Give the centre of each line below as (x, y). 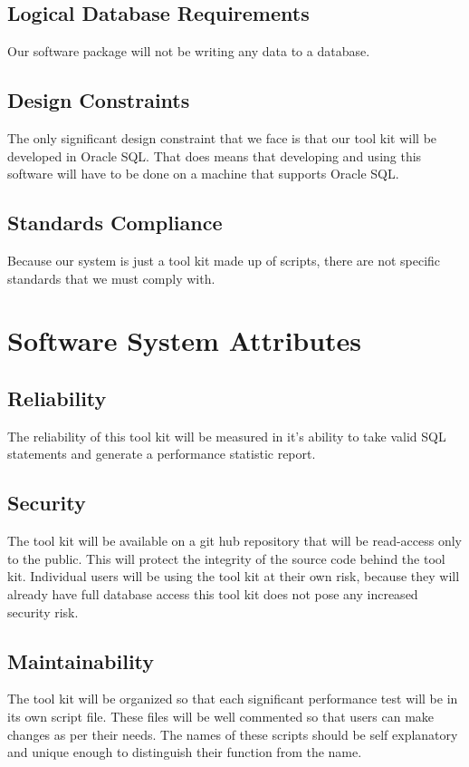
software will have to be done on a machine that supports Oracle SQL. (203, 174)
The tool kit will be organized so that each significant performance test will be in (233, 699)
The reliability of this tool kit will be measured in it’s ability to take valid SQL (227, 436)
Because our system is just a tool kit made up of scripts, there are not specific (224, 260)
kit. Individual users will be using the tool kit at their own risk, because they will (234, 576)
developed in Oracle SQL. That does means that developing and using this (215, 155)
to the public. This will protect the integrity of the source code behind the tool (226, 558)
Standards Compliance (115, 223)
